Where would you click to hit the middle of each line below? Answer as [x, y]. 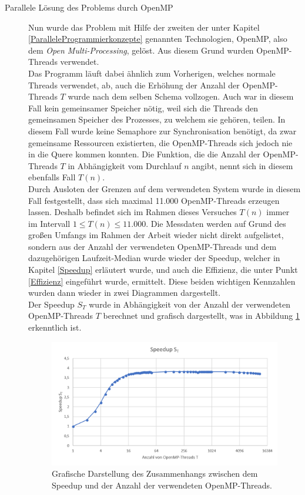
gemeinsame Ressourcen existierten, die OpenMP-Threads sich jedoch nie [160, 142]
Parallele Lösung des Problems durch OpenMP [89, 7]
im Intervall [49, 223]
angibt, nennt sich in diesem [242, 165]
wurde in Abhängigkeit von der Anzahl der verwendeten [190, 304]
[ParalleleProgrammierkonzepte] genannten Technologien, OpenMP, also [158, 39]
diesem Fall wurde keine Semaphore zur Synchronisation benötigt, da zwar [162, 131]
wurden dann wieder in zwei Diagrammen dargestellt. [125, 293]
